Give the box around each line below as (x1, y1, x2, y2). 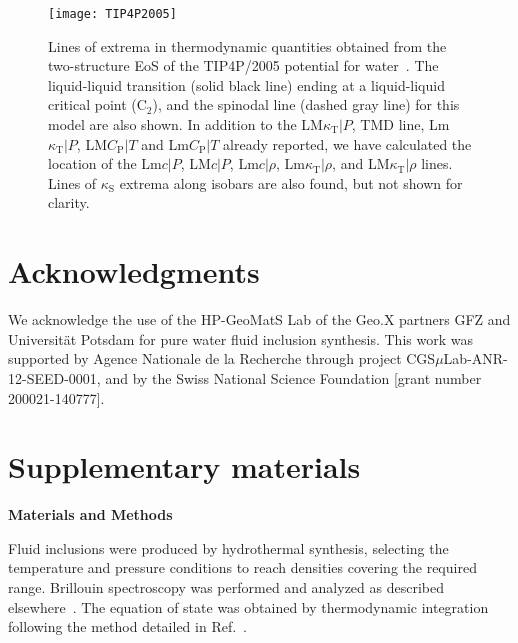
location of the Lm (48, 153, 162, 174)
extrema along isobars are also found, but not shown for (119, 172, 463, 193)
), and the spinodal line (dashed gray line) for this (152, 94, 460, 115)
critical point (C (48, 94, 147, 115)
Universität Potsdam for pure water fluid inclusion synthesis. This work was (8, 328, 473, 349)
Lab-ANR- (443, 348, 508, 369)
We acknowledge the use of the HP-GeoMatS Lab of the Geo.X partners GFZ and (8, 309, 511, 330)
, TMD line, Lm (351, 114, 450, 135)
